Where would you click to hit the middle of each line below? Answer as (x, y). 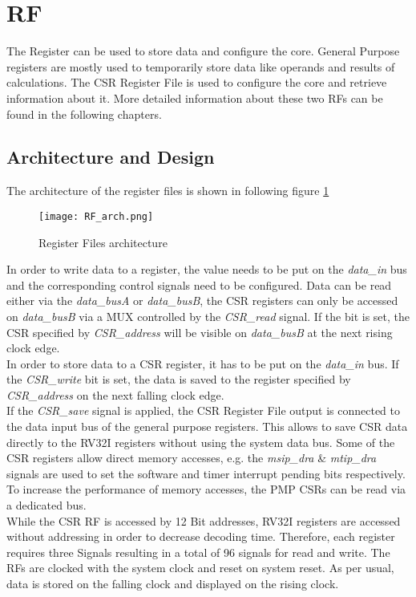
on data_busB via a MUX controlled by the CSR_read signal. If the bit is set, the (208, 316)
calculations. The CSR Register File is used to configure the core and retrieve (197, 82)
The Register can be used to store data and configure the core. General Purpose (203, 51)
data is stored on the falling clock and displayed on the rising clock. (173, 584)
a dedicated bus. (46, 505)
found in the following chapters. (84, 114)
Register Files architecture (103, 242)
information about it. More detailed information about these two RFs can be (195, 97)
